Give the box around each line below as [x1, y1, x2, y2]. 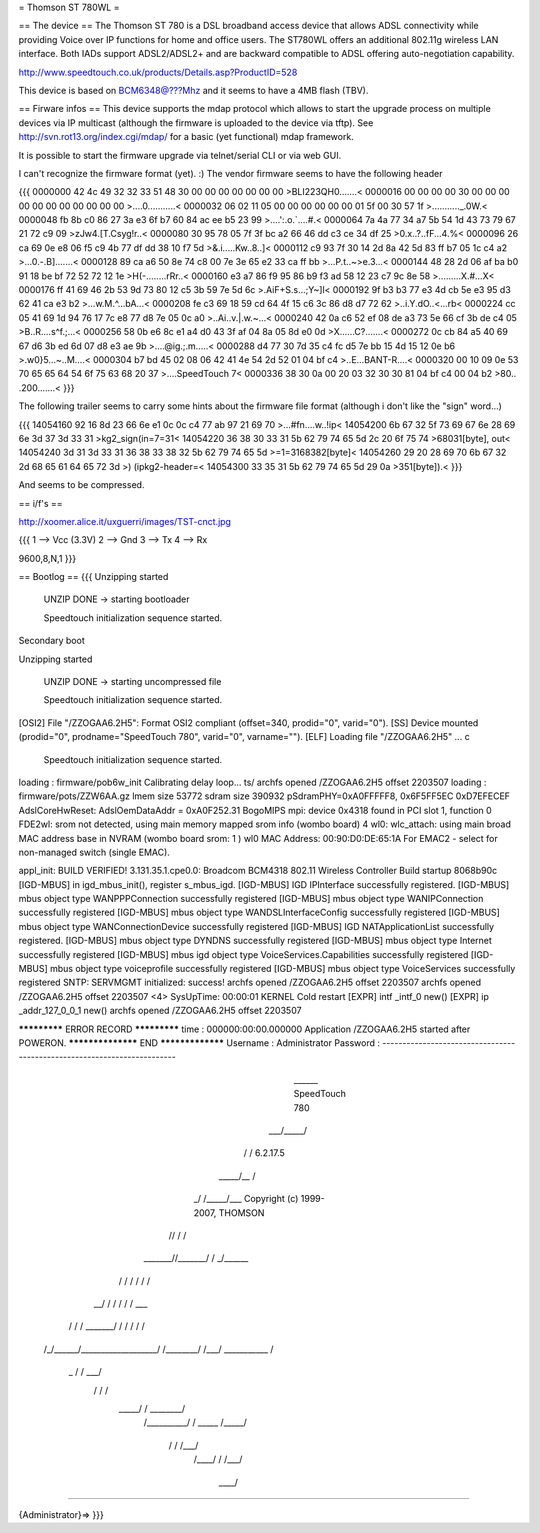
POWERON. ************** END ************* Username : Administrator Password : [18, 1037, 380, 1049]
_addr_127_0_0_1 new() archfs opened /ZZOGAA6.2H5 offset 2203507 [18, 1005, 302, 1017]
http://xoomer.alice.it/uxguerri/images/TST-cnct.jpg [18, 515, 232, 527]
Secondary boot [18, 635, 85, 647]
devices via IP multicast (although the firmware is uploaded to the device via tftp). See [18, 116, 374, 129]
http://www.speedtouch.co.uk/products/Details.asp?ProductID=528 [18, 66, 298, 78]
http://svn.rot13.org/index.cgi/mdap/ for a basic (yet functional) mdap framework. [18, 131, 354, 143]
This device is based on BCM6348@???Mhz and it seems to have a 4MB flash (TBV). [18, 84, 369, 96]
